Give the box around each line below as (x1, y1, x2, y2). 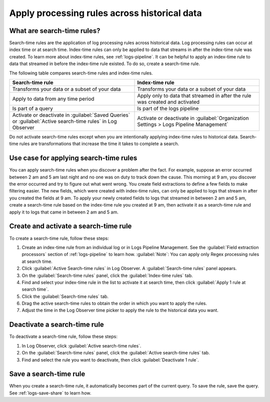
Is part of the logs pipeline (137, 105, 199, 112)
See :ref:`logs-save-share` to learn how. (9, 390, 91, 396)
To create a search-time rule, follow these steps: (9, 235, 109, 241)
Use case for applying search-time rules (9, 154, 137, 162)
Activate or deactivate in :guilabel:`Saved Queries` (12, 111, 130, 118)
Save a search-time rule (9, 370, 85, 378)
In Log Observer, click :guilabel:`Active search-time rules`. (21, 342, 141, 348)
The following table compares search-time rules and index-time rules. (9, 70, 153, 76)
